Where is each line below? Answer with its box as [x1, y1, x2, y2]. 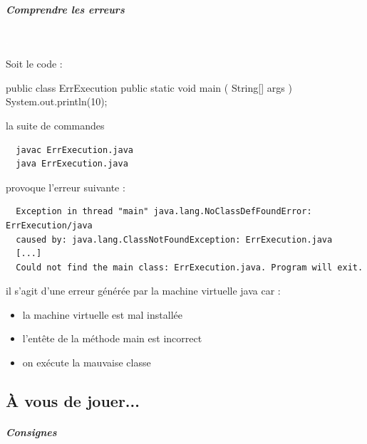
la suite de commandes [6, 117, 105, 132]
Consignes [6, 425, 57, 440]
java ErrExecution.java [16, 159, 128, 169]
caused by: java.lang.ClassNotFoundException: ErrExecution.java [16, 234, 333, 245]
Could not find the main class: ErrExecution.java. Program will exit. [16, 262, 363, 273]
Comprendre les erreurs [6, 1, 125, 16]
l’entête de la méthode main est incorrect [22, 331, 202, 346]
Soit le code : [6, 56, 63, 71]
